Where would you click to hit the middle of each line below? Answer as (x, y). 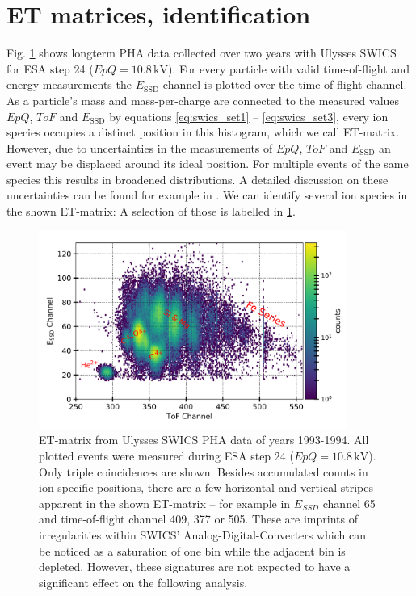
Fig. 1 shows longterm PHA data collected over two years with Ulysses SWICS (202, 53)
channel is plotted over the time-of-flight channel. (285, 84)
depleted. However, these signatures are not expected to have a (195, 567)
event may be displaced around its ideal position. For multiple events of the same (208, 164)
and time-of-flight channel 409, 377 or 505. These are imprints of (198, 519)
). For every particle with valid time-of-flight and (288, 68)
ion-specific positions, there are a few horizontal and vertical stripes (206, 487)
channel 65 (349, 503)
